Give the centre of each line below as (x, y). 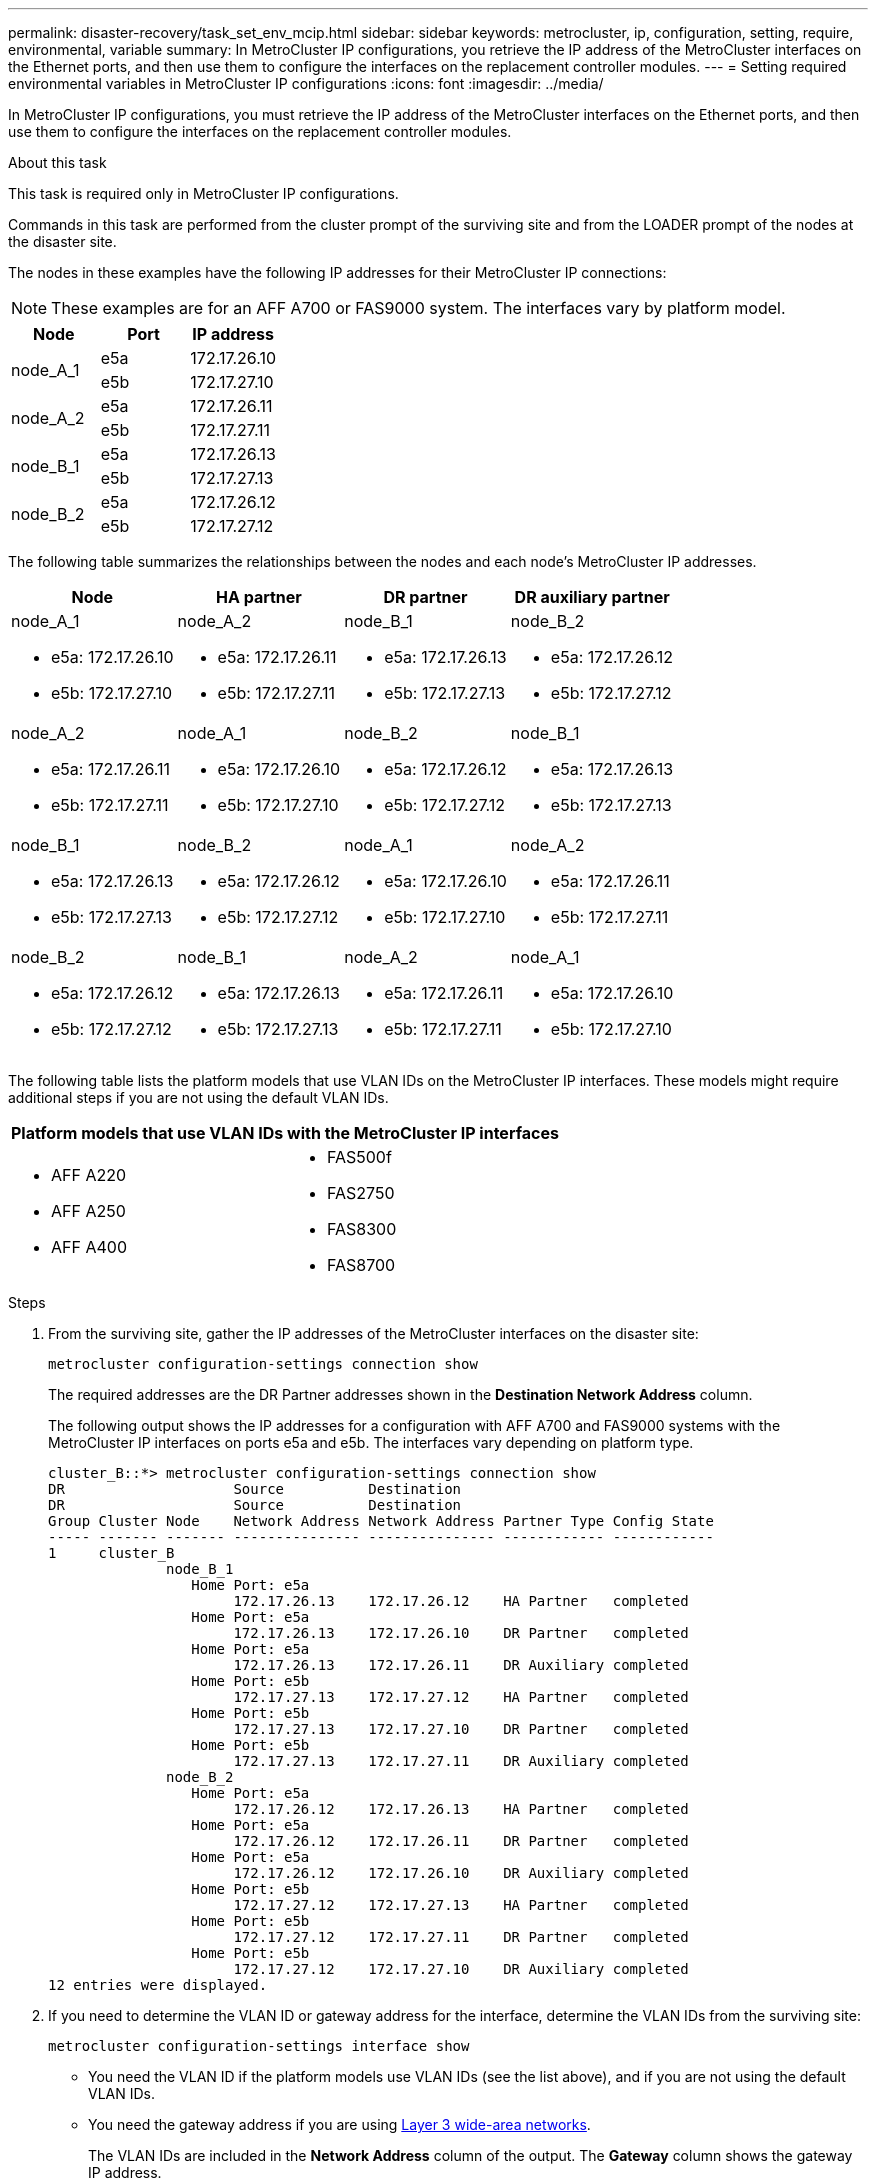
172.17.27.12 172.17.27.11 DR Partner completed (461, 1937)
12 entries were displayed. (158, 1985)
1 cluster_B (111, 1553)
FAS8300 (361, 1229)
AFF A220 (89, 1175)
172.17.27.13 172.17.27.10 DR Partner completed (461, 1729)
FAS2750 (360, 1193)
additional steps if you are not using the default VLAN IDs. (198, 1097)
